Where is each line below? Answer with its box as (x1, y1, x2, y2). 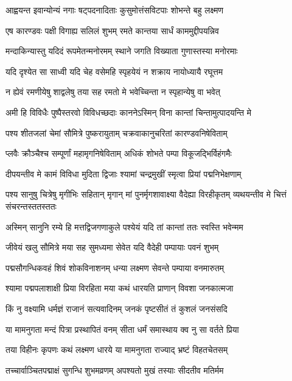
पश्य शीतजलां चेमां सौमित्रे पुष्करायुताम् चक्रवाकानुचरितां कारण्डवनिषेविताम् (5, 126, 228, 139)
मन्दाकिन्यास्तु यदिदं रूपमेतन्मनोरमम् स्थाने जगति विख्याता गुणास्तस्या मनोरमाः (5, 45, 238, 57)
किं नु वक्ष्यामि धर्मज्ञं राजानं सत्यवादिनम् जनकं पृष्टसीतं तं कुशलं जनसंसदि (5, 302, 228, 315)
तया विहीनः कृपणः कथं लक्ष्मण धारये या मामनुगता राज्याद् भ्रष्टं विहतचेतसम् (5, 343, 228, 356)
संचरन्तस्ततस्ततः (5, 199, 57, 212)
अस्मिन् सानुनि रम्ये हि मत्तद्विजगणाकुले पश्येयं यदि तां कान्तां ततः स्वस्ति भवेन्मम (5, 220, 243, 233)
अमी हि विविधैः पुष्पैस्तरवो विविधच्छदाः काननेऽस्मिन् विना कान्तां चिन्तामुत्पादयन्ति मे (5, 105, 252, 118)
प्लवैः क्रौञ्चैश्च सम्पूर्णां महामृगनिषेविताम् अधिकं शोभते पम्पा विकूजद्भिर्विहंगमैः (5, 147, 232, 160)
